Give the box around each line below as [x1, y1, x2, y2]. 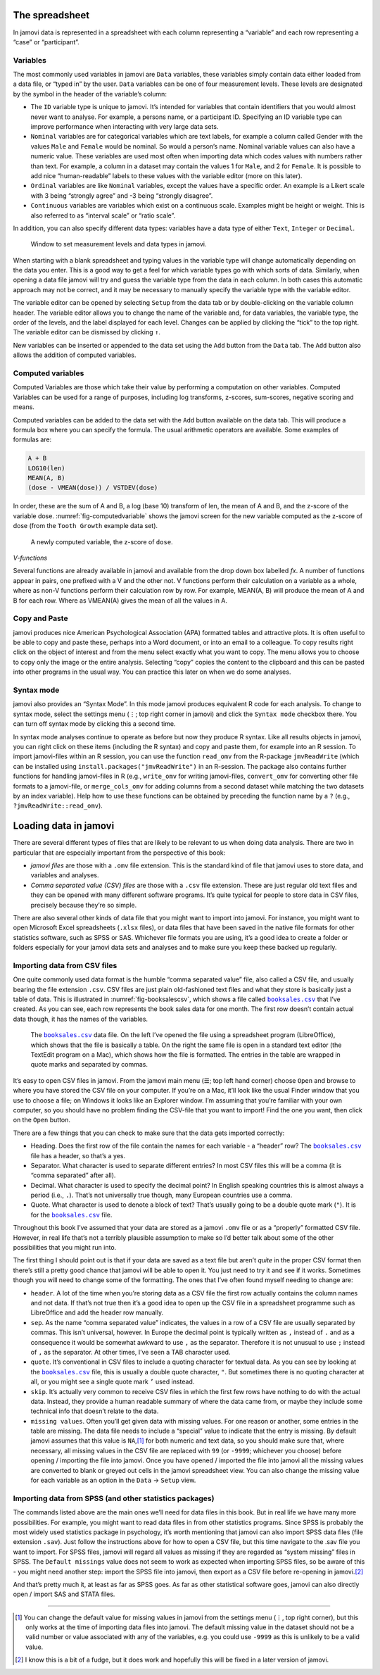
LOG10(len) [27, 464, 65, 472]
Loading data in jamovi [13, 820, 115, 832]
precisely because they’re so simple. [30, 901, 137, 909]
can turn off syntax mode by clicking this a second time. [13, 720, 176, 728]
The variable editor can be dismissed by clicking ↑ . [13, 328, 161, 337]
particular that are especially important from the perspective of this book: [13, 848, 226, 857]
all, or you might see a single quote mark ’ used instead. [30, 1377, 195, 1386]
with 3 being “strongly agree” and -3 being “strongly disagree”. [30, 191, 213, 200]
